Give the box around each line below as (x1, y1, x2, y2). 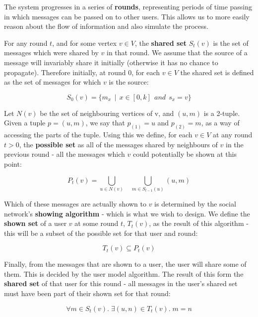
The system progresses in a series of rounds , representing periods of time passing (4, 1, 253, 11)
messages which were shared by (4, 47, 99, 58)
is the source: (109, 77, 149, 87)
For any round (4, 37, 48, 48)
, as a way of (201, 117, 240, 128)
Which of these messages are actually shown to (4, 198, 146, 209)
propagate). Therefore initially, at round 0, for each (4, 67, 160, 77)
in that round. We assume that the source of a (107, 47, 248, 58)
